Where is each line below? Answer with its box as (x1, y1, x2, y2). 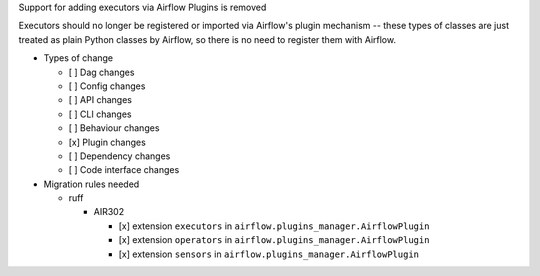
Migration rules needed (43, 178, 140, 190)
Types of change (43, 52, 114, 64)
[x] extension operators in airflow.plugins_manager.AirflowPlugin (118, 234, 430, 246)
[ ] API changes (68, 94, 132, 106)
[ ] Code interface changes (68, 164, 180, 176)
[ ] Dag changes (68, 66, 135, 78)
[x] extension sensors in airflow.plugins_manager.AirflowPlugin (118, 248, 420, 260)
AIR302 (93, 206, 125, 218)
